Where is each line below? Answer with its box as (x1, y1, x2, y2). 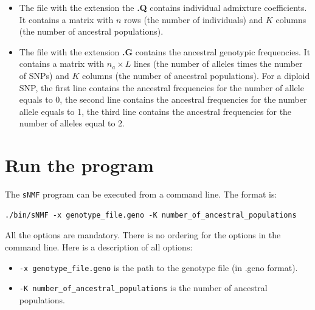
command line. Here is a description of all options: (5, 240, 193, 253)
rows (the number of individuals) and (124, 13, 263, 26)
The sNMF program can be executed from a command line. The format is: (5, 188, 277, 201)
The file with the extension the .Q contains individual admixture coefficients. (19, 1, 307, 13)
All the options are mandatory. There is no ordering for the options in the (5, 229, 281, 241)
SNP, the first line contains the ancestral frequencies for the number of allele (19, 81, 304, 94)
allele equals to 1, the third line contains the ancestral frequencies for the (19, 105, 292, 117)
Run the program (5, 153, 154, 177)
